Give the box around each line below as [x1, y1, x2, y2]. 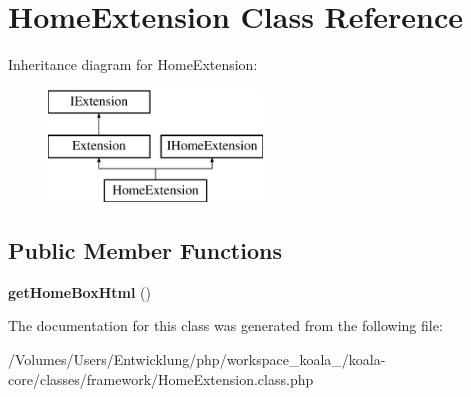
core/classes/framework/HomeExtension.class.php [8, 368, 314, 389]
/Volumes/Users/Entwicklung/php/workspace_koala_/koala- [8, 349, 386, 370]
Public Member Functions [8, 235, 282, 266]
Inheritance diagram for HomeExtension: [8, 54, 258, 75]
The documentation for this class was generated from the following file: [8, 315, 443, 336]
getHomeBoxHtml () [8, 281, 151, 302]
